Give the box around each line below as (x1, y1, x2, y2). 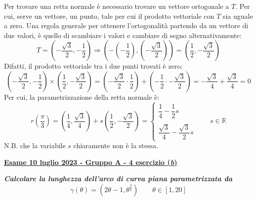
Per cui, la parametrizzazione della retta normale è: (4, 91, 160, 102)
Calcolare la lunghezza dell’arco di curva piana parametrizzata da (4, 173, 233, 184)
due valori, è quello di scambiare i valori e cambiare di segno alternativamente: (4, 30, 242, 40)
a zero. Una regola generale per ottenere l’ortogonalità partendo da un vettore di (4, 20, 249, 31)
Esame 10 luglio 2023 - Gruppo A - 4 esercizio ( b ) (4, 157, 177, 167)
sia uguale (222, 10, 253, 21)
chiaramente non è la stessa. (73, 140, 158, 151)
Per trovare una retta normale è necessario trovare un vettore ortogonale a (4, 1, 229, 11)
